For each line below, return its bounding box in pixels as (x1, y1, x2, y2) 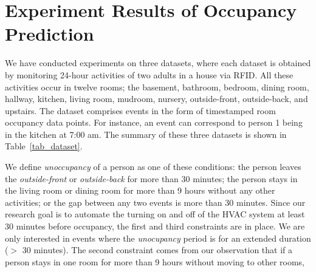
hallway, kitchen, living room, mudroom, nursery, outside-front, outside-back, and (5, 92, 308, 105)
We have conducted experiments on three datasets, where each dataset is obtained (5, 56, 311, 69)
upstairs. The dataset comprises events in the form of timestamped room (5, 104, 276, 117)
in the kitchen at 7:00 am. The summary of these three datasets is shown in (5, 127, 287, 140)
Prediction (5, 21, 94, 46)
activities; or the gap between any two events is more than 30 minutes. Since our (5, 195, 306, 208)
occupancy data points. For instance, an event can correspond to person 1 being (5, 116, 303, 129)
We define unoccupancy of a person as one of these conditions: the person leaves (5, 160, 301, 173)
